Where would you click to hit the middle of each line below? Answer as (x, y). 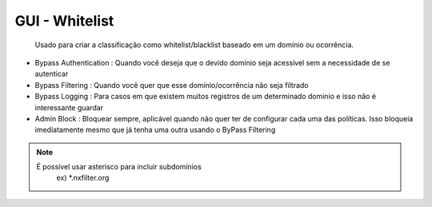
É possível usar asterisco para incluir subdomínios (119, 167)
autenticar (52, 74)
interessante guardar (69, 107)
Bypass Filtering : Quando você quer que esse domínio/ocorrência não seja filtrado (172, 85)
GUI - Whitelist (64, 21)
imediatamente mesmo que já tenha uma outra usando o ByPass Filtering (155, 130)
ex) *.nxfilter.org (83, 178)
